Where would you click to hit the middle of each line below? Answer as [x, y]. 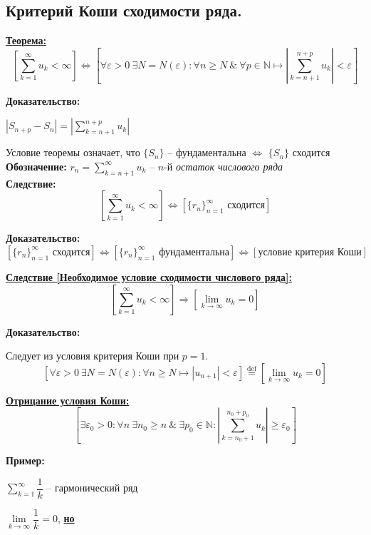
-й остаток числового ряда [224, 166]
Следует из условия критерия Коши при [93, 356]
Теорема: [26, 40]
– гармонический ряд [92, 488]
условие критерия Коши [310, 252]
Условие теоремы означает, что [73, 152]
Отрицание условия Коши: [68, 400]
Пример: [25, 460]
